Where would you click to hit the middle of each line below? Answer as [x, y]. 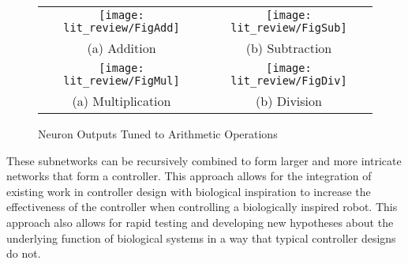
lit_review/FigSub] [289, 28]
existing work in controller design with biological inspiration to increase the [189, 191]
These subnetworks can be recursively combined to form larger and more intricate [204, 160]
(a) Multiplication [122, 101]
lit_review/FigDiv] [289, 81]
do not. [24, 253]
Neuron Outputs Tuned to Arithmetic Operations [158, 134]
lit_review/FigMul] [122, 81]
